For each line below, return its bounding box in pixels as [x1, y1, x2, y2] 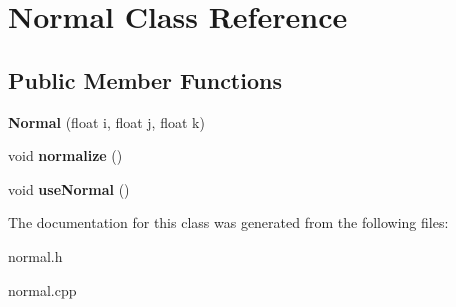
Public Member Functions [8, 64, 282, 95]
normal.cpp [8, 279, 77, 300]
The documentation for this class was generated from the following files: [8, 212, 449, 233]
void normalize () [8, 145, 123, 166]
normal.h [8, 245, 63, 266]
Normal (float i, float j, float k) [8, 111, 205, 132]
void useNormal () [8, 178, 130, 199]
